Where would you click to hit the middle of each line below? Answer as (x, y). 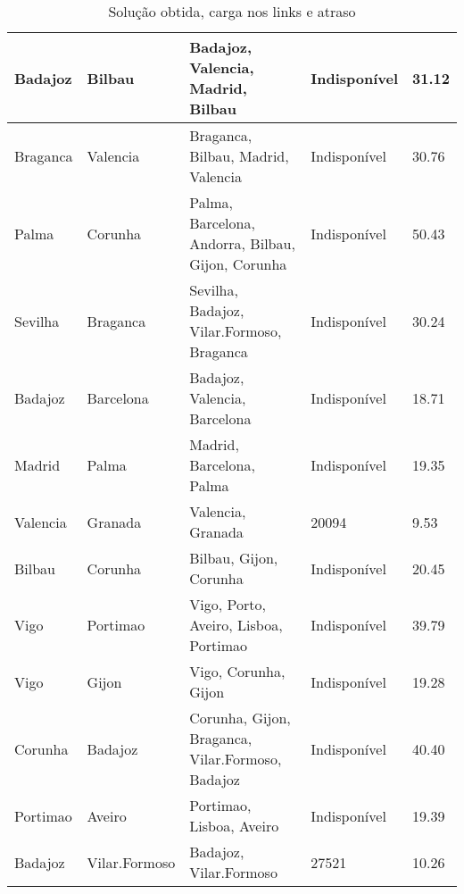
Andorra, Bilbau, (242, 243)
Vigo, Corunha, (237, 671)
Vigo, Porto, (228, 604)
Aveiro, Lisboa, (236, 625)
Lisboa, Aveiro (234, 826)
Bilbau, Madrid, (239, 156)
